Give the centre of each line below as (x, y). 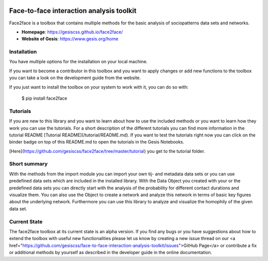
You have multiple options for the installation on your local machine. (78, 62)
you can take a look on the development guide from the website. (75, 78)
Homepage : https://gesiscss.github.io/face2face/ (72, 32)
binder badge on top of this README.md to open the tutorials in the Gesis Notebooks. (97, 142)
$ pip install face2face (44, 98)
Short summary (29, 164)
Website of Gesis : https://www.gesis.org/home (70, 39)
